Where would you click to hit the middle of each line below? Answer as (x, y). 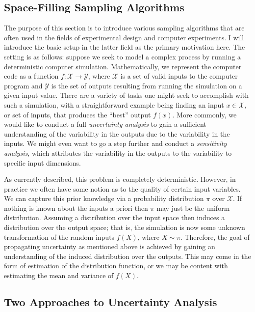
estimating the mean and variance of (59, 275)
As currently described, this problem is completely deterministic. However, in (120, 179)
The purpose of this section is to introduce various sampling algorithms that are (124, 28)
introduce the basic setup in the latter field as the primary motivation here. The (125, 47)
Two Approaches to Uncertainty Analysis (111, 302)
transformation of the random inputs (59, 237)
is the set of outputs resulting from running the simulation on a (147, 85)
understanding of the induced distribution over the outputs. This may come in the (127, 256)
